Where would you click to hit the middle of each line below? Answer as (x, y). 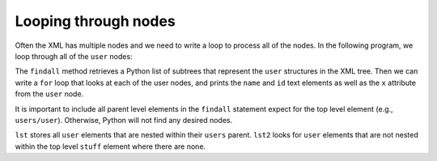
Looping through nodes (95, 21)
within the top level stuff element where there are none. (110, 146)
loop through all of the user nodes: (74, 56)
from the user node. (49, 94)
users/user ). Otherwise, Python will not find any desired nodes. (124, 120)
